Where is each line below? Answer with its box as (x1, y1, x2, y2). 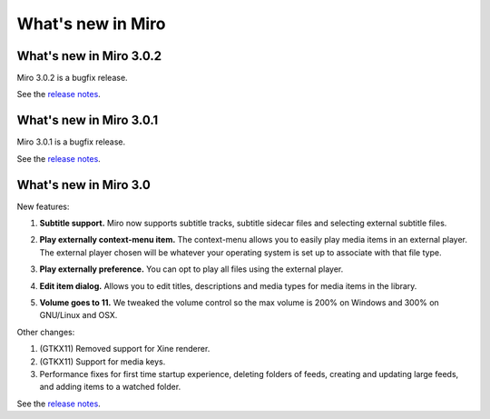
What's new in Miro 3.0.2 (16, 48, 162, 64)
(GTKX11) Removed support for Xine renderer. (39, 344, 211, 354)
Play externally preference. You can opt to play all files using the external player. (39, 264, 344, 274)
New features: (16, 201, 70, 212)
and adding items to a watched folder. (39, 382, 181, 393)
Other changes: (16, 326, 75, 337)
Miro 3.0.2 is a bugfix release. (16, 73, 128, 84)
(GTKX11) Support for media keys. (39, 355, 166, 367)
